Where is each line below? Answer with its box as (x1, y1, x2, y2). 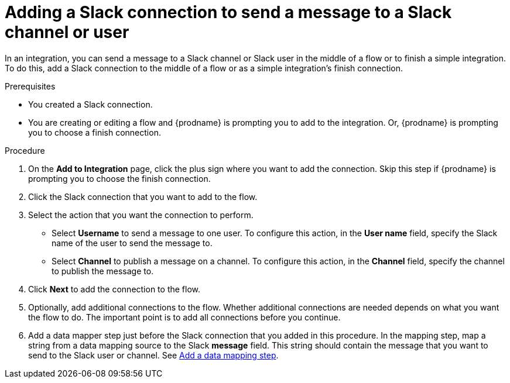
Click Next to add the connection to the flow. (28, 284, 201, 294)
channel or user (5, 22, 129, 42)
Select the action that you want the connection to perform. (28, 209, 254, 220)
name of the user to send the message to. (52, 237, 213, 248)
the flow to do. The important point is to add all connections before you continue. (28, 312, 341, 322)
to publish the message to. (52, 265, 154, 276)
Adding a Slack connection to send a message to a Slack (5, 2, 452, 22)
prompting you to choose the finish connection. (28, 173, 211, 184)
